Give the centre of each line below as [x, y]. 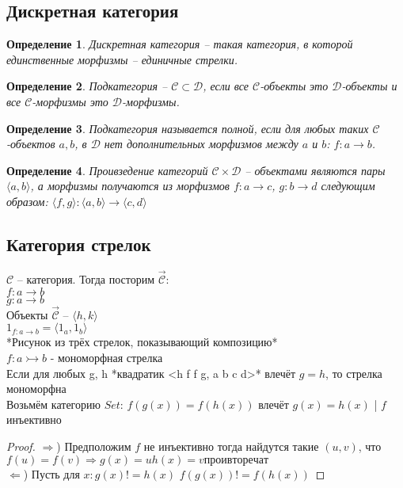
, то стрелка [354, 373]
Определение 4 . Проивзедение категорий [107, 170]
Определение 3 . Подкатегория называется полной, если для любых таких [188, 128]
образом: [27, 201]
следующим [348, 186]
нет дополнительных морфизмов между [201, 144]
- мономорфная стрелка [106, 357]
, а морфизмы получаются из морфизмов [130, 186]
